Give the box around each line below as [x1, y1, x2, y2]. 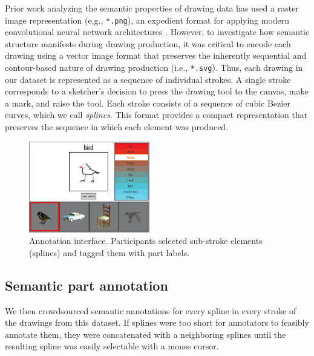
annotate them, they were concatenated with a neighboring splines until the [5, 328, 286, 340]
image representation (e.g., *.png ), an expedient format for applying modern [5, 13, 290, 26]
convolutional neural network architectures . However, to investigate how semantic [5, 25, 310, 38]
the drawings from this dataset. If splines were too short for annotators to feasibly [5, 316, 309, 329]
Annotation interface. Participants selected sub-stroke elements [29, 234, 263, 247]
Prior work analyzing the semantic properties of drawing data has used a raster [5, 2, 299, 14]
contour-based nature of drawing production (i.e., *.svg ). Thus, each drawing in [5, 61, 303, 74]
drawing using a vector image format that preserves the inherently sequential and [5, 49, 307, 62]
